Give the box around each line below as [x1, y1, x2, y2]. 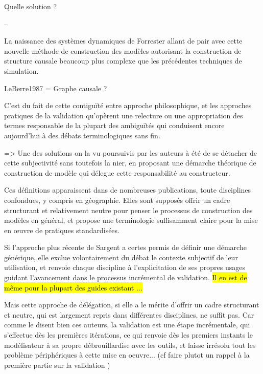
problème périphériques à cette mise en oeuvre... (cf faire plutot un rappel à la [4, 349, 250, 360]
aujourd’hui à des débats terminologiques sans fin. [4, 130, 160, 140]
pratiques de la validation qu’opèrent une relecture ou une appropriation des [4, 110, 243, 120]
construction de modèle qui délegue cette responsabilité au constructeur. [4, 167, 230, 178]
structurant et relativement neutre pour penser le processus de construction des [4, 204, 253, 215]
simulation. [4, 65, 39, 76]
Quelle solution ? [4, 1, 57, 11]
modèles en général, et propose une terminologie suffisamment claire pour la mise [4, 215, 258, 225]
